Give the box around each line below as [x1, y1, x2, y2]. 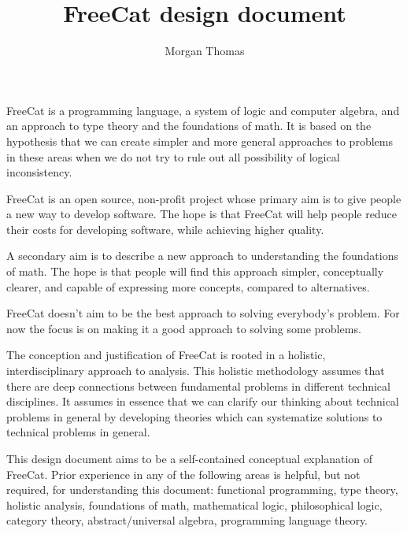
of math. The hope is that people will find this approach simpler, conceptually [6, 263, 384, 280]
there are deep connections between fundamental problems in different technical [6, 377, 390, 394]
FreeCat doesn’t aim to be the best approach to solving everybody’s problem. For [6, 305, 400, 321]
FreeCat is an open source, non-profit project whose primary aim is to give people [6, 190, 401, 206]
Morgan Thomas [165, 43, 245, 59]
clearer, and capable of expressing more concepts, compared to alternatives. [6, 278, 370, 295]
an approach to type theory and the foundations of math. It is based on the [6, 117, 372, 134]
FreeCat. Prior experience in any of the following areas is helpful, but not [6, 465, 361, 482]
